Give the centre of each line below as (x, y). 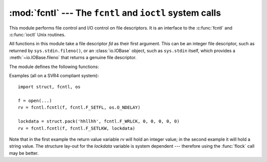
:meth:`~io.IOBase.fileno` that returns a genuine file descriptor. (73, 58)
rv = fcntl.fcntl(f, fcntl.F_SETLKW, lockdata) (77, 128)
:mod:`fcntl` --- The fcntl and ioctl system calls (115, 13)
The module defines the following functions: (54, 66)
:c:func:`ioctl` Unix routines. (37, 34)
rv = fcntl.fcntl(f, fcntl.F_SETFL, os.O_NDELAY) (79, 108)
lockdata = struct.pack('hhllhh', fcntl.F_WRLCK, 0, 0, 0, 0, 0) (99, 121)
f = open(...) (35, 101)
